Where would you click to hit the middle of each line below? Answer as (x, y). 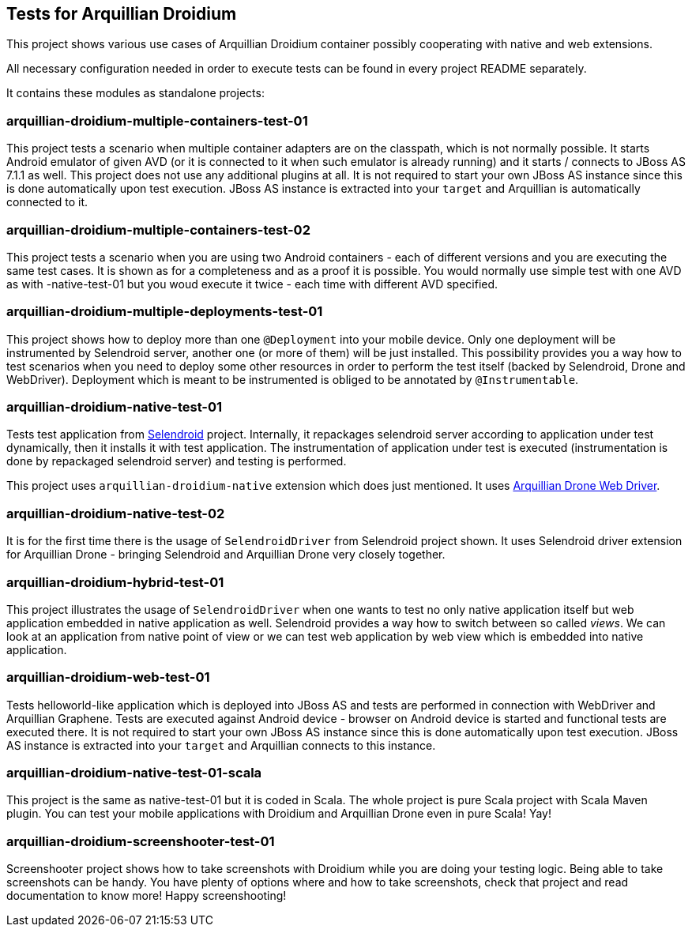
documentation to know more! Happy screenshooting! (147, 896)
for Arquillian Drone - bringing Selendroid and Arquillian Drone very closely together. (226, 555)
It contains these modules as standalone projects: (135, 93)
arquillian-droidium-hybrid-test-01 (115, 582)
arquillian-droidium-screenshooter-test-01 (141, 841)
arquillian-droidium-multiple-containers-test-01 (157, 120)
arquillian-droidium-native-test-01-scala (134, 773)
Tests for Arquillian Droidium (122, 14)
